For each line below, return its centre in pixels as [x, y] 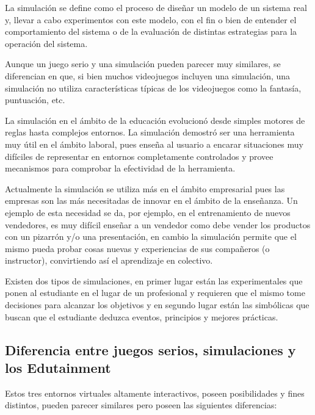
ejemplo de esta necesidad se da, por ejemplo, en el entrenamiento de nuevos [148, 212]
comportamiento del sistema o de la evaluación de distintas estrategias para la [151, 31]
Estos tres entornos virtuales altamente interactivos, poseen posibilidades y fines [155, 393]
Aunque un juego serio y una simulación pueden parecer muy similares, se [143, 64]
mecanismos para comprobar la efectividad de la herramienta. [120, 168]
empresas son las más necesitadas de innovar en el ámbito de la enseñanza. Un [151, 200]
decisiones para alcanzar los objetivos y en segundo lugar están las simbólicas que [157, 305]
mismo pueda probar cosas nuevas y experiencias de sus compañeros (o [137, 248]
